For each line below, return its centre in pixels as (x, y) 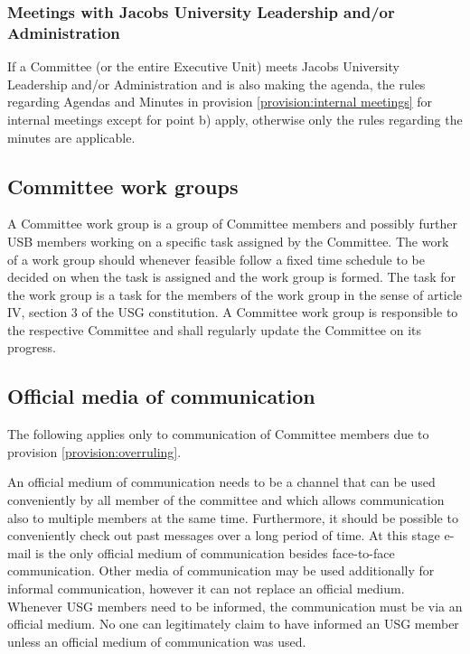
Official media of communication (161, 396)
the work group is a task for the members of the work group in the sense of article (235, 294)
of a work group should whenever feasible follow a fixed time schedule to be (216, 259)
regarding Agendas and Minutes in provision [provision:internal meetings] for (220, 102)
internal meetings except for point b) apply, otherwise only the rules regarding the (235, 119)
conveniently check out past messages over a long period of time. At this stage (224, 535)
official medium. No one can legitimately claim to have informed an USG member (233, 624)
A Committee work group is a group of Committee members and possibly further (232, 224)
